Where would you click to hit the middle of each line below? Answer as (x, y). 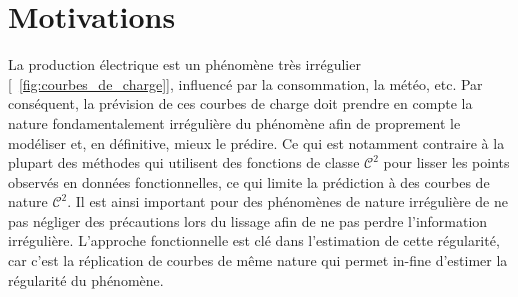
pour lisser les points (446, 162)
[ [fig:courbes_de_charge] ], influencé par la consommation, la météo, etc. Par (245, 83)
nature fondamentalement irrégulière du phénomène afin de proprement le (234, 122)
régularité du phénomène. (86, 279)
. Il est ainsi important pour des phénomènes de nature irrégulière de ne (287, 201)
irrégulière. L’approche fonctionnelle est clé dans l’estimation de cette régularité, (254, 240)
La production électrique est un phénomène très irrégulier (184, 64)
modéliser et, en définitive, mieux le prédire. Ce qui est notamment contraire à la (256, 142)
